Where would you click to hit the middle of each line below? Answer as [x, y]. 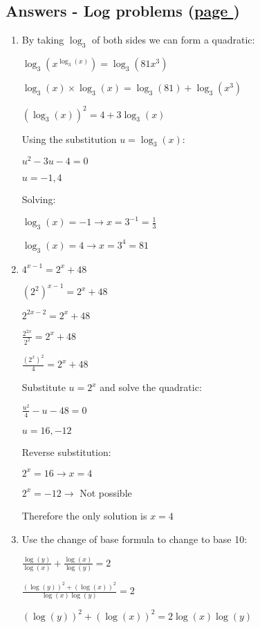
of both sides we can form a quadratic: [173, 40]
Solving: [39, 199]
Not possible [106, 492]
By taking [43, 40]
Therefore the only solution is [84, 516]
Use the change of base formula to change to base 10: [134, 539]
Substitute [44, 387]
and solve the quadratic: [151, 387]
